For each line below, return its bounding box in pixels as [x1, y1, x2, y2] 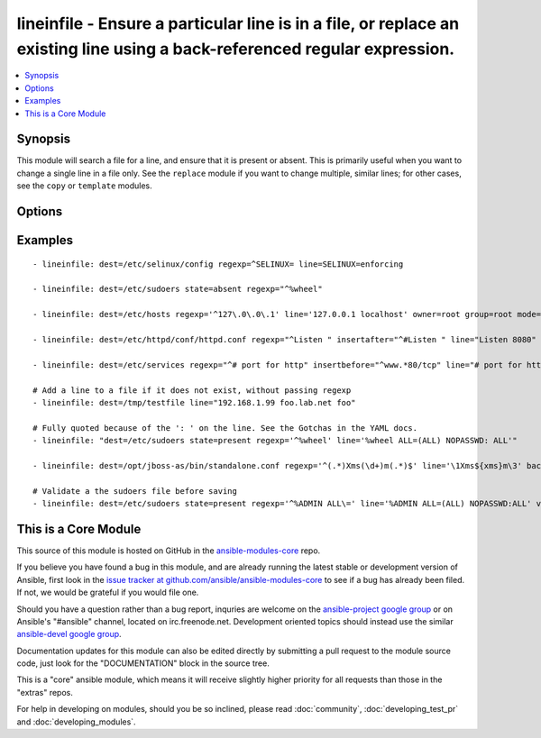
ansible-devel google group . [16, 629, 122, 640]
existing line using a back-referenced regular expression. [16, 39, 455, 59]
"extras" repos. [16, 687, 74, 697]
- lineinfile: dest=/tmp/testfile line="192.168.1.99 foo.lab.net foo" [32, 397, 356, 407]
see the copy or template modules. [16, 180, 152, 191]
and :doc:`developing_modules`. [16, 716, 136, 727]
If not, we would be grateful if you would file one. [16, 587, 199, 598]
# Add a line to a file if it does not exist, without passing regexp [32, 385, 352, 396]
